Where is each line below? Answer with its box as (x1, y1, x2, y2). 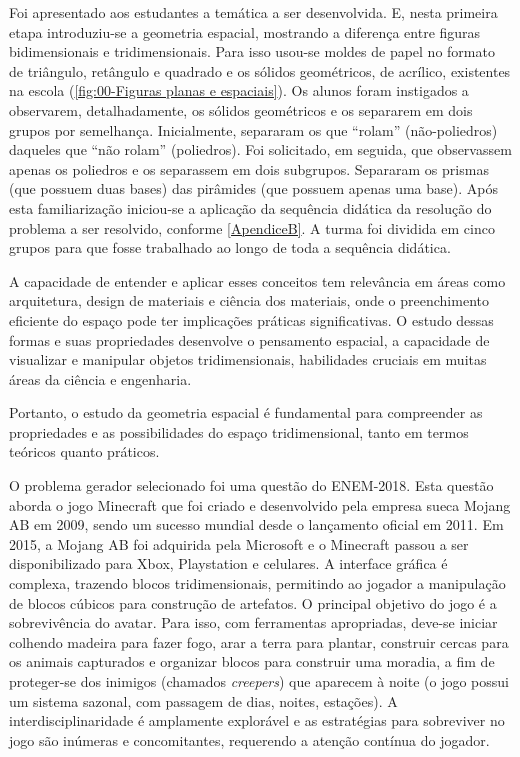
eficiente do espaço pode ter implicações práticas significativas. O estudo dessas (9, 309, 494, 330)
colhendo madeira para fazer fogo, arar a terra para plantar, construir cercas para (9, 631, 509, 652)
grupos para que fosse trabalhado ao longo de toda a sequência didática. (9, 237, 451, 258)
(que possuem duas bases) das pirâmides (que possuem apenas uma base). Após (9, 178, 498, 199)
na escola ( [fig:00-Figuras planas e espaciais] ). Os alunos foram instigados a (9, 80, 469, 101)
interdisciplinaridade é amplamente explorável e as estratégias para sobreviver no (9, 710, 505, 731)
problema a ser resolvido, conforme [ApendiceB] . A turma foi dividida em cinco (9, 217, 495, 238)
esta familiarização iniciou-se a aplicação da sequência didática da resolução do (9, 197, 492, 218)
